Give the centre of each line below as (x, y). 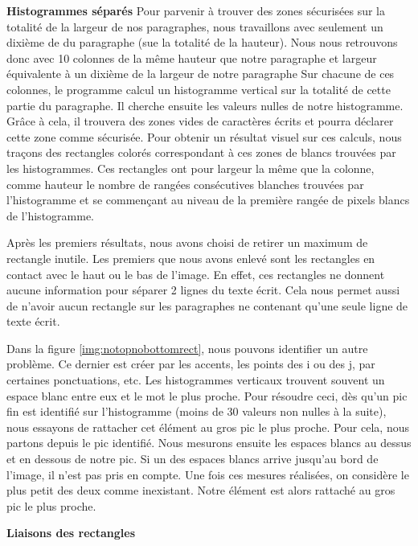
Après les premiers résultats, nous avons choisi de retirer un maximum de (187, 242)
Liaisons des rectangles (71, 533)
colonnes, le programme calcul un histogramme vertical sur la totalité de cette (199, 89)
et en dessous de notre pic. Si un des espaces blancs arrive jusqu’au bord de (193, 459)
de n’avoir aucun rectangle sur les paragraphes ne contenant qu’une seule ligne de (207, 305)
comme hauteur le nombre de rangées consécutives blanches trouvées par (185, 184)
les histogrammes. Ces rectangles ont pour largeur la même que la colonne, (191, 168)
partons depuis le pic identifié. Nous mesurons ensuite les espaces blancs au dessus (209, 443)
